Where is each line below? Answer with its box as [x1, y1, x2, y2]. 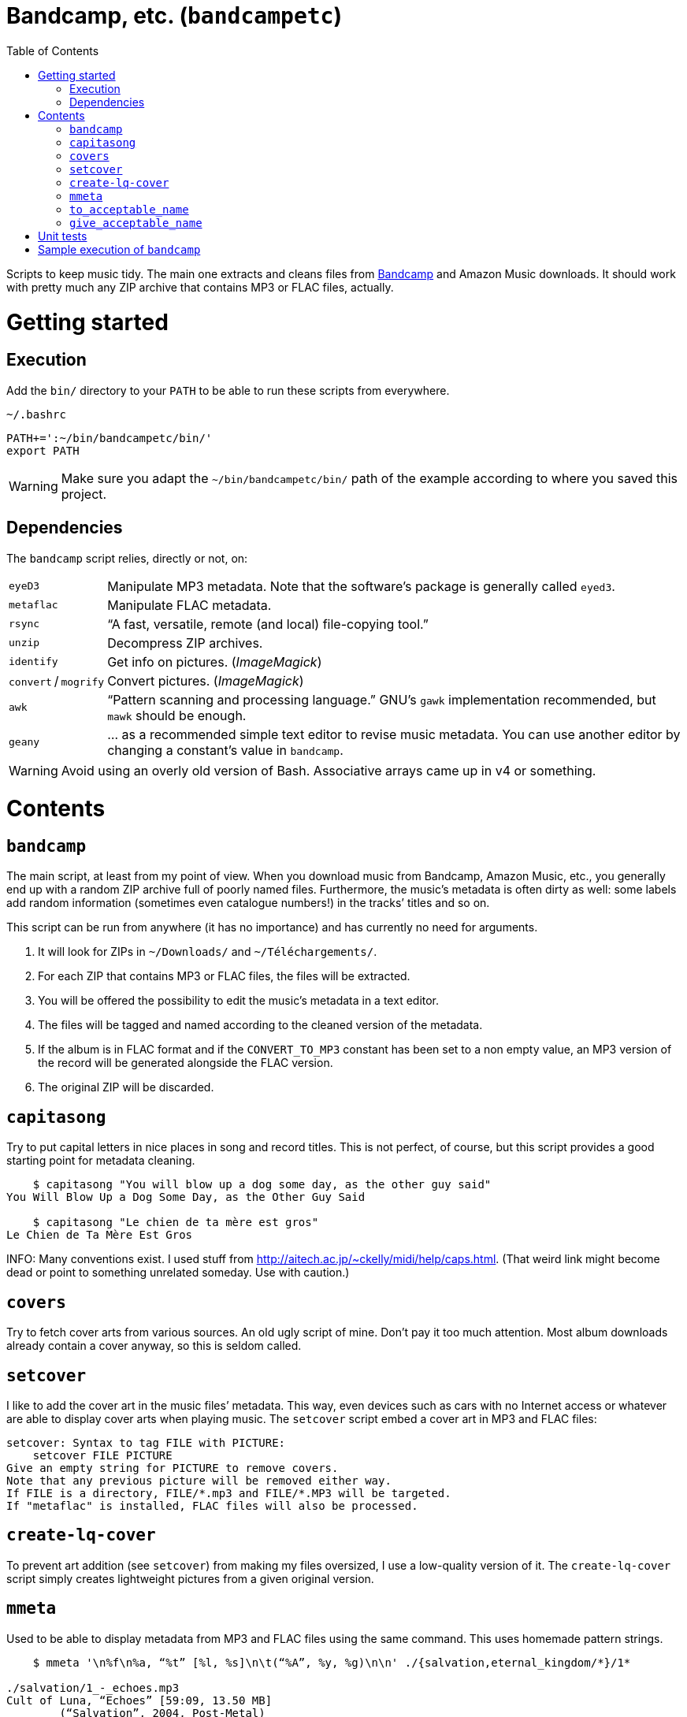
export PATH [6, 444, 80, 457]
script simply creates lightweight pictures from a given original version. [6, 1571, 374, 1585]
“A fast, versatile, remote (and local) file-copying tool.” [107, 615, 429, 632]
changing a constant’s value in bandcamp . [107, 741, 343, 758]
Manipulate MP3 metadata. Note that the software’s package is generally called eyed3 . [107, 578, 615, 594]
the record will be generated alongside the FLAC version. [38, 1056, 333, 1070]
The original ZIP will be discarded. [38, 1080, 214, 1094]
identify [9, 656, 58, 668]
